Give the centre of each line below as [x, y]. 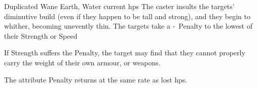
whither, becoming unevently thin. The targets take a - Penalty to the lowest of [128, 26]
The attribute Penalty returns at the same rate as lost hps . [96, 79]
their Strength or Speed [41, 35]
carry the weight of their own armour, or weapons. [82, 62]
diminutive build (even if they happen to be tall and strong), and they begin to [127, 16]
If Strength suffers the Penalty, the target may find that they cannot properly [125, 53]
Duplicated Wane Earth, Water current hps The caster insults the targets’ [119, 6]
